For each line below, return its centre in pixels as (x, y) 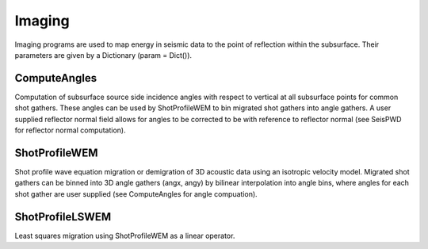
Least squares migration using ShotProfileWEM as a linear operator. (125, 236)
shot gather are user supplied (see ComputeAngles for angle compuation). (136, 193)
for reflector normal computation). (70, 130)
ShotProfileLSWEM (63, 217)
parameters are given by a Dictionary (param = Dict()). (103, 55)
